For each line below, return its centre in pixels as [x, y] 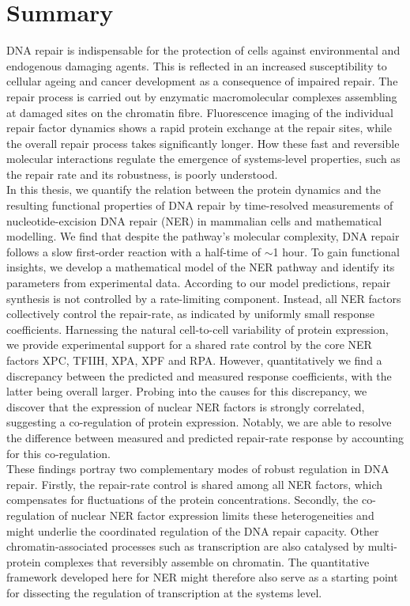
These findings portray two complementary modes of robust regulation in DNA [198, 469]
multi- [382, 546]
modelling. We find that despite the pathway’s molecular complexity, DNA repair [203, 236]
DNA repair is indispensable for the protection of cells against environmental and [203, 50]
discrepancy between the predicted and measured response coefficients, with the [199, 375]
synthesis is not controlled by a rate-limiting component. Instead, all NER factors [204, 298]
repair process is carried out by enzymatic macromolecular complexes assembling [202, 96]
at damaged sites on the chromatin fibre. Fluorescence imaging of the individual [200, 112]
